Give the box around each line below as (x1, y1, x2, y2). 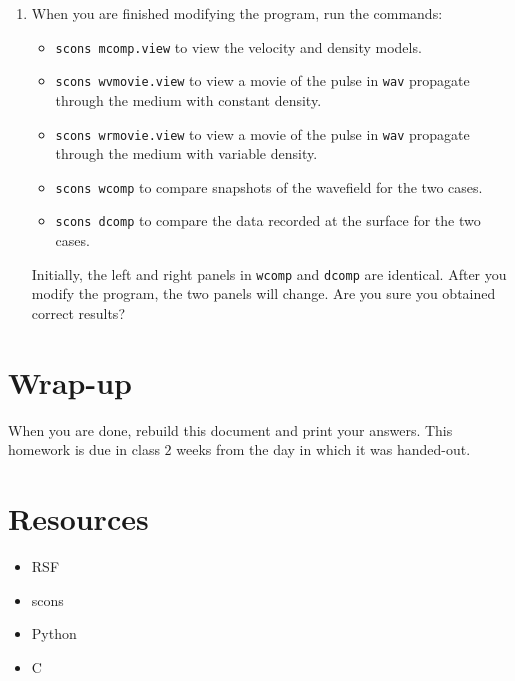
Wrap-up (8, 361, 132, 402)
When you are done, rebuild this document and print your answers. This (8, 419, 453, 440)
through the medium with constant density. (55, 89, 322, 110)
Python (31, 623, 77, 644)
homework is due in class (8, 439, 160, 460)
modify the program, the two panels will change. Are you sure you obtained (31, 283, 496, 304)
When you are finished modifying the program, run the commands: (31, 3, 443, 23)
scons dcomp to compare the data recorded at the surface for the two (55, 210, 481, 231)
